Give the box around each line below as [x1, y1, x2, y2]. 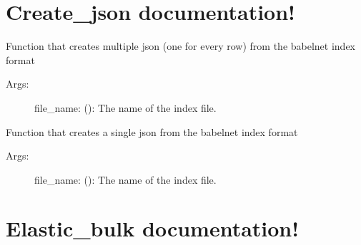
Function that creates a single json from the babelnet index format [6, 124, 298, 139]
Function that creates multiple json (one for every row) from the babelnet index [6, 38, 356, 53]
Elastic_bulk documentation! [6, 214, 300, 243]
